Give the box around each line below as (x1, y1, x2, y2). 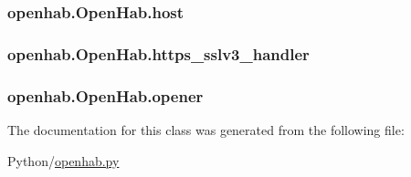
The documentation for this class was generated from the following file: (7, 120, 405, 139)
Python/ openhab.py (7, 151, 120, 170)
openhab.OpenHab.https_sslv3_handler (7, 42, 310, 65)
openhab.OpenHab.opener (7, 84, 204, 107)
